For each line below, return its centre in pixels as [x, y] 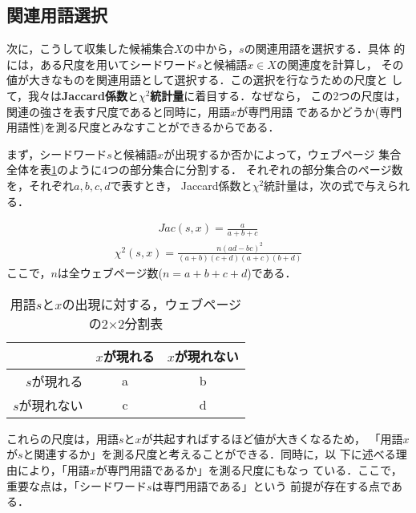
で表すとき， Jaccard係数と [181, 185]
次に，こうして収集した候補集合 [90, 48]
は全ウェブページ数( [110, 273]
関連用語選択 [57, 15]
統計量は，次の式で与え [326, 185]
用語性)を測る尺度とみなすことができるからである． [143, 127]
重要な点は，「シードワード [77, 485]
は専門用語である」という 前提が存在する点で [271, 485]
